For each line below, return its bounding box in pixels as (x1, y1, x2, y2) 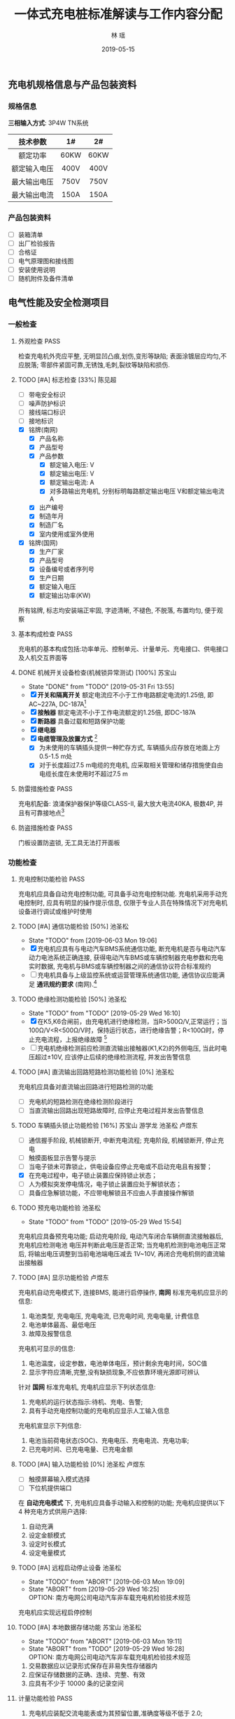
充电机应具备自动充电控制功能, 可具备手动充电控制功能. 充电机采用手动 (17, 890, 222, 898)
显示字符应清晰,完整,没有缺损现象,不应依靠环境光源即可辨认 (28, 1368, 200, 1377)
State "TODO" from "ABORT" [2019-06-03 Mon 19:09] (28, 1577, 185, 1586)
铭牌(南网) (28, 425, 58, 433)
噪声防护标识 (28, 399, 66, 407)
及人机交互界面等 (17, 654, 68, 662)
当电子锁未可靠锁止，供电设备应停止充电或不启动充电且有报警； (28, 1162, 213, 1171)
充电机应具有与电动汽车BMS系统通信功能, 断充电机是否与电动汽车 (37, 945, 227, 953)
